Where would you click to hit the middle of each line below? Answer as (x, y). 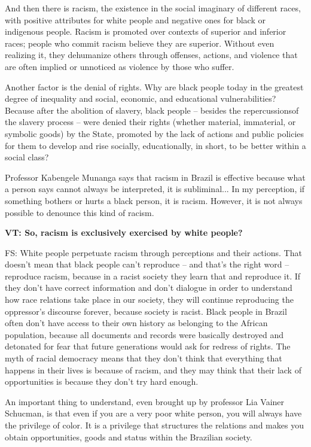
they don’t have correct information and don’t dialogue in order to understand (149, 288)
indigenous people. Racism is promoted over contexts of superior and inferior (146, 31)
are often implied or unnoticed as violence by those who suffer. (120, 66)
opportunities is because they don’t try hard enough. (102, 381)
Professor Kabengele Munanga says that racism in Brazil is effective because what (155, 177)
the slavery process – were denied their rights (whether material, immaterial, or (150, 122)
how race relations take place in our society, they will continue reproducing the (149, 299)
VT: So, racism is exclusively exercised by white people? (124, 232)
